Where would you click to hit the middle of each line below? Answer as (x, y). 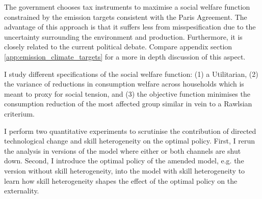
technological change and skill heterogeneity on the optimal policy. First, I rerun (130, 141)
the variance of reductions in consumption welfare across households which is (124, 84)
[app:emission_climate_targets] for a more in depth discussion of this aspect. (125, 56)
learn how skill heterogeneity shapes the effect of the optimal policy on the (121, 180)
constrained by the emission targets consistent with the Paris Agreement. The (126, 17)
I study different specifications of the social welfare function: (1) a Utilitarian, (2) (131, 74)
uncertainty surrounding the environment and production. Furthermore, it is (123, 36)
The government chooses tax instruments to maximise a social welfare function (127, 7)
